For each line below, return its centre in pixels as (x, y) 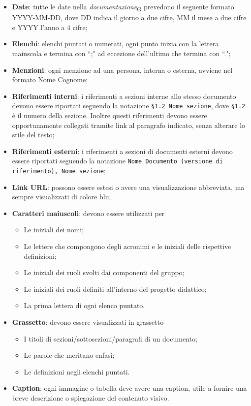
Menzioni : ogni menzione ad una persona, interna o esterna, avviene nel (122, 70)
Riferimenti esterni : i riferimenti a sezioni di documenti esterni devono (122, 151)
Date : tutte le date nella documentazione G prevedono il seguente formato (123, 7)
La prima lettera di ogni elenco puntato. (84, 305)
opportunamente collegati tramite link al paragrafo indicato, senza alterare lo (129, 125)
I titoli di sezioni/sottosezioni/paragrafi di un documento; (110, 338)
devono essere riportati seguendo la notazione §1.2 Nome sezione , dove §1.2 (129, 106)
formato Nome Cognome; (50, 79)
